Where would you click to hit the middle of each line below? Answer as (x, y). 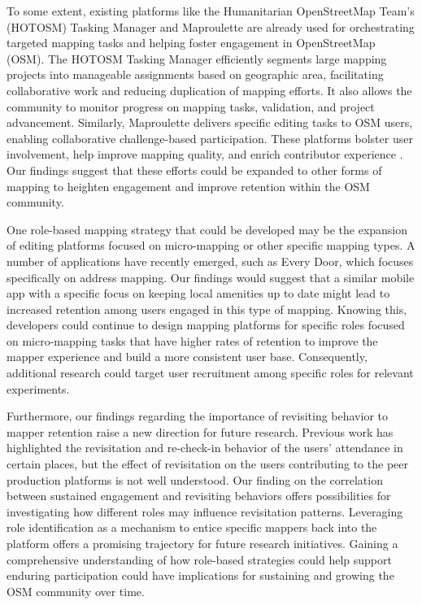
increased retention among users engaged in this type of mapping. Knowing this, (207, 309)
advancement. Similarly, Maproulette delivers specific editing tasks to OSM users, (210, 122)
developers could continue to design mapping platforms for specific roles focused (206, 325)
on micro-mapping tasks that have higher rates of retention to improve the (192, 340)
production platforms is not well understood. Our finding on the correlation (195, 479)
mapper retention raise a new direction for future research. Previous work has (200, 431)
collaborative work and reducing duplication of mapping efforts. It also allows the (209, 90)
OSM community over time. (76, 591)
